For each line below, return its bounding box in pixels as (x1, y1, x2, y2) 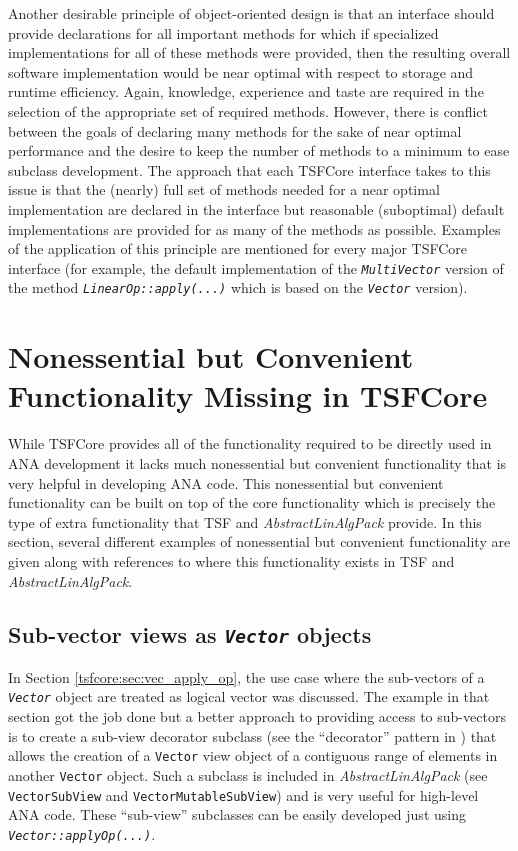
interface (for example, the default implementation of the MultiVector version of (8, 257, 504, 278)
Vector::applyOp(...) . (8, 823, 156, 844)
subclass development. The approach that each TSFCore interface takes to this (8, 159, 491, 180)
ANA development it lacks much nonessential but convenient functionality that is (8, 452, 507, 473)
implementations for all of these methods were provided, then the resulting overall (8, 42, 511, 63)
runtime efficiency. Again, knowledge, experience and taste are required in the (8, 81, 484, 102)
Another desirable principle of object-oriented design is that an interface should (8, 3, 495, 23)
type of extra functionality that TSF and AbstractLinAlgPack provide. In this (8, 511, 482, 532)
